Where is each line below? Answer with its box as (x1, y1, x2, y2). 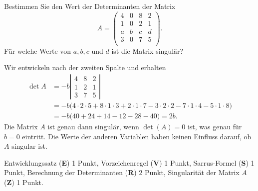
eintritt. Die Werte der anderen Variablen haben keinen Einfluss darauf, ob (22, 131, 252, 141)
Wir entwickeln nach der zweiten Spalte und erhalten (4, 62, 166, 73)
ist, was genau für (187, 121, 242, 132)
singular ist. (11, 141, 47, 151)
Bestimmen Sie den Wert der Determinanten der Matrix (4, 1, 176, 11)
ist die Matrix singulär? (111, 45, 184, 56)
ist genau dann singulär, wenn (47, 121, 139, 132)
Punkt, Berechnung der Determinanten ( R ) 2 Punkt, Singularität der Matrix (4, 167, 240, 178)
